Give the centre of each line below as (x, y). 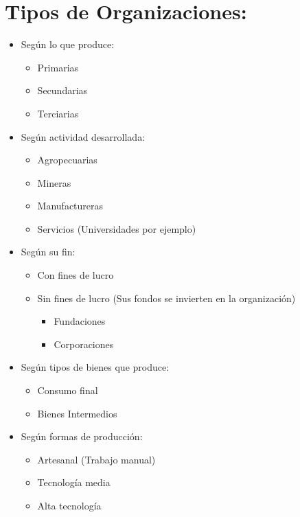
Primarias (58, 67)
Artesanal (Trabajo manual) (96, 459)
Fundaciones (80, 321)
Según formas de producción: (82, 436)
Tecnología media (74, 482)
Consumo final (68, 390)
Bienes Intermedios (77, 413)
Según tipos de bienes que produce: (95, 367)
